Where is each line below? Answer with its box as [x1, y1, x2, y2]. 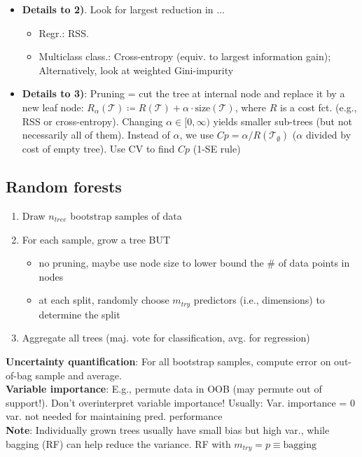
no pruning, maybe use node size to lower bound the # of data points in [39, 255, 350, 270]
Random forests [6, 176, 122, 197]
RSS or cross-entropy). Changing [22, 113, 163, 128]
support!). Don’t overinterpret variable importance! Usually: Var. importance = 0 [6, 395, 355, 409]
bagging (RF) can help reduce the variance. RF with [6, 436, 231, 451]
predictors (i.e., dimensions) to [193, 293, 325, 307]
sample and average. [35, 367, 122, 382]
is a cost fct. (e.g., [280, 99, 357, 114]
